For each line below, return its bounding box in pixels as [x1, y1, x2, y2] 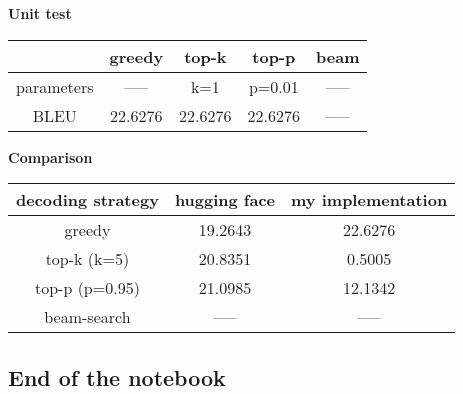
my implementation [291, 188, 448, 212]
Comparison [8, 146, 93, 167]
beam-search [44, 305, 131, 329]
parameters [16, 74, 94, 98]
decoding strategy [16, 188, 159, 212]
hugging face [174, 188, 276, 212]
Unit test [8, 3, 72, 23]
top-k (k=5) [45, 247, 130, 271]
